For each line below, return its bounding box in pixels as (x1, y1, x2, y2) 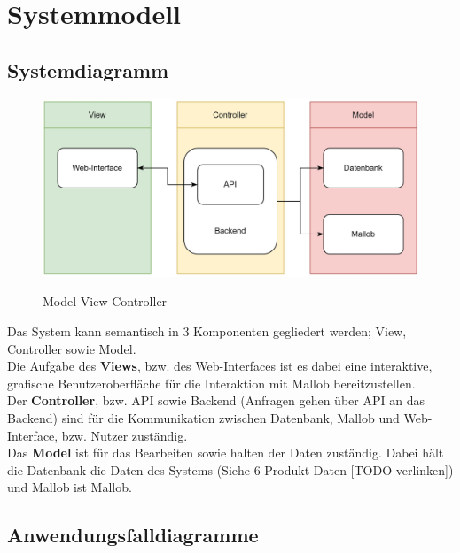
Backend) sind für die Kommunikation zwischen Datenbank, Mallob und (7, 408, 400, 426)
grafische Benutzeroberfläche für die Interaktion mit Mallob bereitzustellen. (7, 373, 416, 392)
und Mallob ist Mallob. (7, 478, 132, 496)
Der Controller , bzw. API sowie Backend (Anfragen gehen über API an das (7, 391, 425, 410)
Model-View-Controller (43, 292, 168, 311)
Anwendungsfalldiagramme (7, 521, 259, 549)
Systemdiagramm (7, 56, 169, 83)
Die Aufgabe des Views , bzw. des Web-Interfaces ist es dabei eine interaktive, (7, 357, 433, 375)
